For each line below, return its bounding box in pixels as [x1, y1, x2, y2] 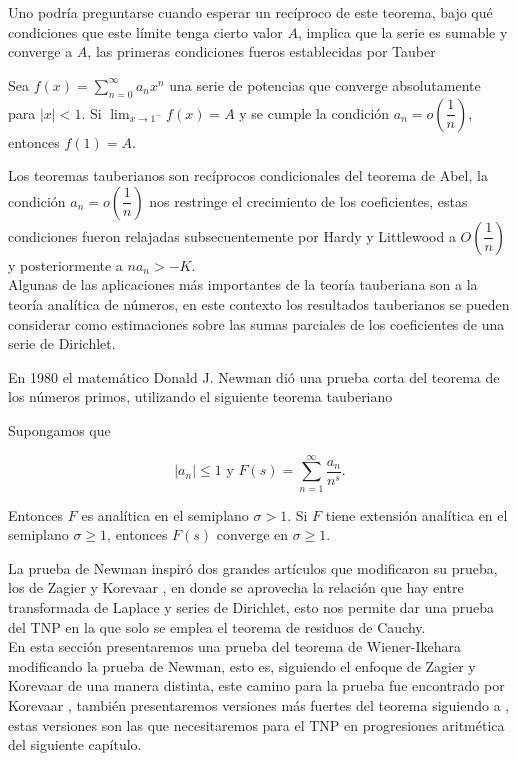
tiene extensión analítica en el [325, 504, 508, 525]
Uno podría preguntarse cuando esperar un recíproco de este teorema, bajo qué [8, 2, 493, 22]
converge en [216, 524, 289, 545]
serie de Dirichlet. [8, 333, 116, 354]
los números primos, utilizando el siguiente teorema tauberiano [8, 386, 393, 407]
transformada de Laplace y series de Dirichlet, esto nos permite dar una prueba [8, 597, 494, 618]
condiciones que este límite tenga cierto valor [8, 21, 283, 42]
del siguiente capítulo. [8, 734, 142, 755]
